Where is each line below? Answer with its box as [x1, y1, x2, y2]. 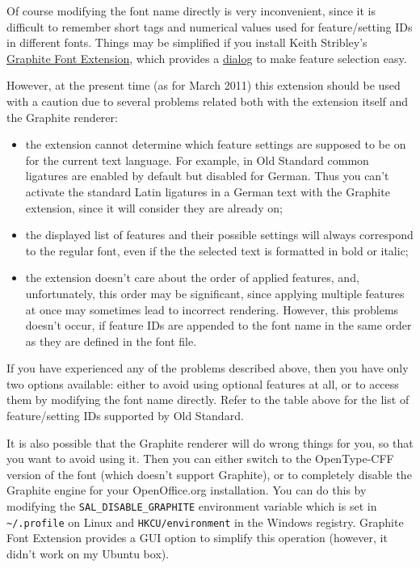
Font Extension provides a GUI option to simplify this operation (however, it [6, 529, 388, 546]
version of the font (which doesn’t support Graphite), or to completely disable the [6, 465, 412, 482]
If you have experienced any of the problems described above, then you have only [6, 360, 409, 377]
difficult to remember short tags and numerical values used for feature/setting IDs [6, 18, 413, 35]
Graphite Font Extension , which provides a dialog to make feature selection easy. [6, 49, 407, 66]
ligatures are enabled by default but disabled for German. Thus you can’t [25, 167, 389, 184]
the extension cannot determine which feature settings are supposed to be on [25, 136, 406, 153]
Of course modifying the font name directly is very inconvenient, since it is [6, 2, 376, 19]
